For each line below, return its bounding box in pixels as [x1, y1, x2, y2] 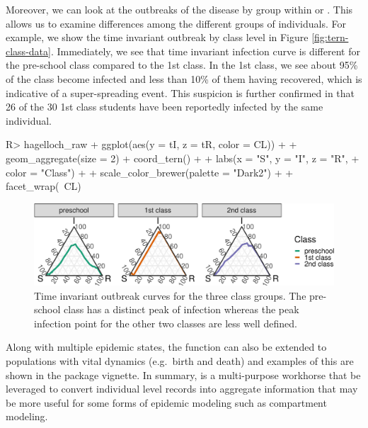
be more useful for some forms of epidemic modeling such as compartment [6, 395, 327, 410]
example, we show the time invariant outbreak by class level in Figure [6, 30, 309, 45]
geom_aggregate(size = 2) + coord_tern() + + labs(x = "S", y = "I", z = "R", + [6, 150, 360, 165]
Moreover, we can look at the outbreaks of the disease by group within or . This [6, 2, 353, 16]
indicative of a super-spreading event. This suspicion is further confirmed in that [6, 85, 355, 100]
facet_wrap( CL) [6, 179, 81, 193]
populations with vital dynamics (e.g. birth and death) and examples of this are [6, 354, 354, 368]
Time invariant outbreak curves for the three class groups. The [34, 288, 306, 303]
